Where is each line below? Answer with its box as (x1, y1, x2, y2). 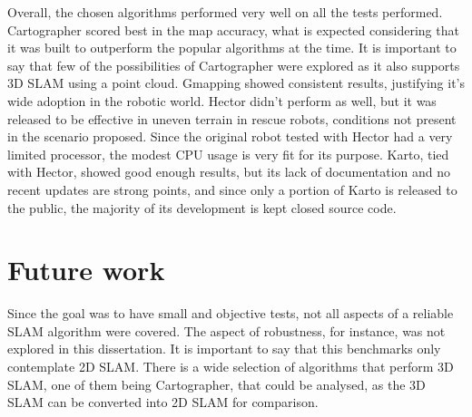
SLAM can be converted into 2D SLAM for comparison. (7, 393, 319, 412)
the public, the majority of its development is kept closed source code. (7, 198, 397, 217)
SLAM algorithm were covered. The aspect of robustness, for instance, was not (7, 321, 446, 340)
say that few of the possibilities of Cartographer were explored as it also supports (7, 55, 460, 74)
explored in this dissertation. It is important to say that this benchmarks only (7, 339, 441, 358)
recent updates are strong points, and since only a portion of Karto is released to (7, 179, 457, 199)
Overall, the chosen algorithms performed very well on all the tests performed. (7, 3, 443, 21)
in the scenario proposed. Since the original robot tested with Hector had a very (7, 127, 453, 146)
